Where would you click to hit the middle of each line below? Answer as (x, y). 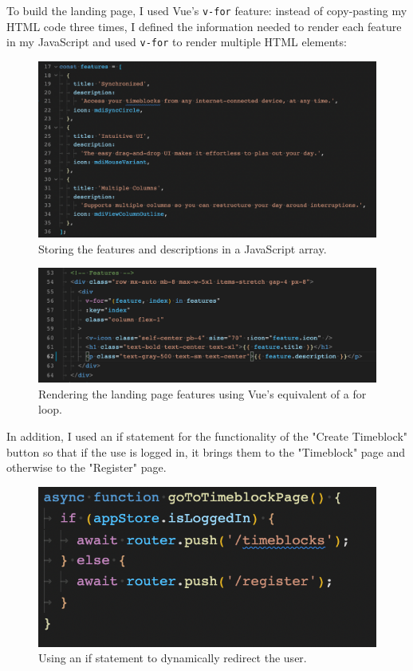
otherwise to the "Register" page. (87, 467)
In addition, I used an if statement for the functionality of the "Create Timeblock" (207, 436)
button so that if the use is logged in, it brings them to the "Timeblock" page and (206, 451)
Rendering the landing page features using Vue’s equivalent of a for (203, 393)
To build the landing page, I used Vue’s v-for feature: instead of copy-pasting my (207, 10)
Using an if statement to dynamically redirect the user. (173, 658)
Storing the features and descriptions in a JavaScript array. (183, 248)
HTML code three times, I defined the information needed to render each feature (204, 26)
